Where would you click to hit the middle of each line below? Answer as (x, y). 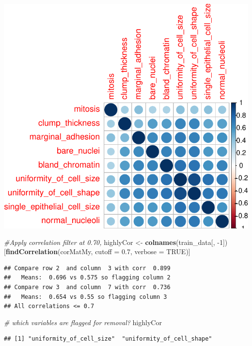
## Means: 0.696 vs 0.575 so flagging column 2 (87, 278)
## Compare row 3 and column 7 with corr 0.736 (87, 287)
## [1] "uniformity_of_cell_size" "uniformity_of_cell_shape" (108, 339)
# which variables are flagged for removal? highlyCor (83, 322)
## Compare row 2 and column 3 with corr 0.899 (87, 268)
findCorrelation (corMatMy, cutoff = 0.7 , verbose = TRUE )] (98, 251)
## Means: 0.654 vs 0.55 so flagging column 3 (86, 297)
